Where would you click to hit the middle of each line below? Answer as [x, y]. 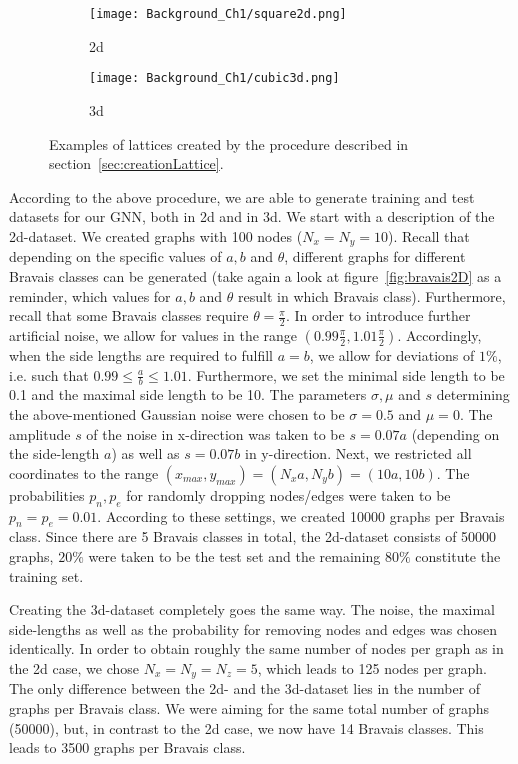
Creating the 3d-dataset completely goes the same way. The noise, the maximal [252, 609]
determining [473, 394]
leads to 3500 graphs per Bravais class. [127, 747]
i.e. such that [49, 374]
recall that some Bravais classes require [129, 315]
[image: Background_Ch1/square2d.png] [218, 14]
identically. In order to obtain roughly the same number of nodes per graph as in [256, 648]
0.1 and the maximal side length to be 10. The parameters [188, 394]
